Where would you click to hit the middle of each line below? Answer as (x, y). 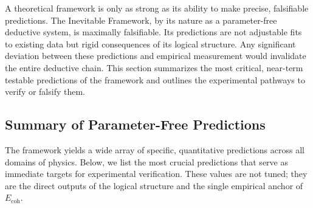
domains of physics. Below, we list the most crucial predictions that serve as (146, 161)
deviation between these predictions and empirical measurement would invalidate (156, 56)
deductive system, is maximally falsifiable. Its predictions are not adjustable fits (153, 32)
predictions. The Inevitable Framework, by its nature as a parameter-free (141, 20)
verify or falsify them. (45, 92)
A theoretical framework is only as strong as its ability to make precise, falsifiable (157, 8)
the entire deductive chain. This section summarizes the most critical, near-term (154, 67)
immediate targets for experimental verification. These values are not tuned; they (156, 174)
